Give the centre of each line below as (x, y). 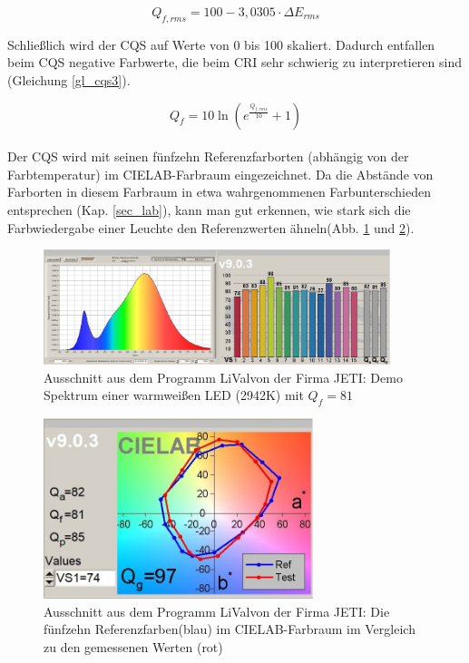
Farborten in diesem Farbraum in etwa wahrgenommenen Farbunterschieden (219, 192)
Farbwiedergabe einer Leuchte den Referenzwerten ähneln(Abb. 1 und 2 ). (211, 227)
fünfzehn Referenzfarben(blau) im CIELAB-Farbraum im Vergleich (230, 629)
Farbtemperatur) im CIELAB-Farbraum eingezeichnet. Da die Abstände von (220, 174)
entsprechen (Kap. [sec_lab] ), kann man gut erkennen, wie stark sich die (209, 209)
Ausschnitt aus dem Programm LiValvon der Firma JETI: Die (217, 611)
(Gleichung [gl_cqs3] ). (69, 79)
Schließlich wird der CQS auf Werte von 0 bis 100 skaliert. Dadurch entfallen (221, 44)
